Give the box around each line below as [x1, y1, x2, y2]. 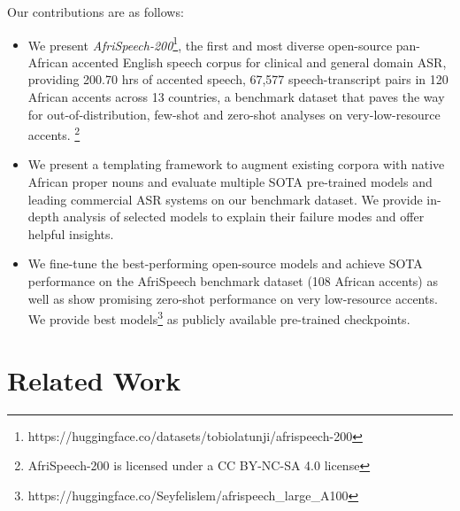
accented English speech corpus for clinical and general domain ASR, [72, 52, 447, 71]
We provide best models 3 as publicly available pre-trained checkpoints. [27, 307, 410, 328]
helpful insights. [27, 224, 114, 243]
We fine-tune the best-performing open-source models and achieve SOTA [27, 254, 423, 273]
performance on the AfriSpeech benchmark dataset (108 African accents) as [27, 272, 438, 290]
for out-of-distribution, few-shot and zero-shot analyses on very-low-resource [27, 105, 441, 123]
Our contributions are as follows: [7, 3, 184, 20]
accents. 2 [27, 123, 80, 143]
